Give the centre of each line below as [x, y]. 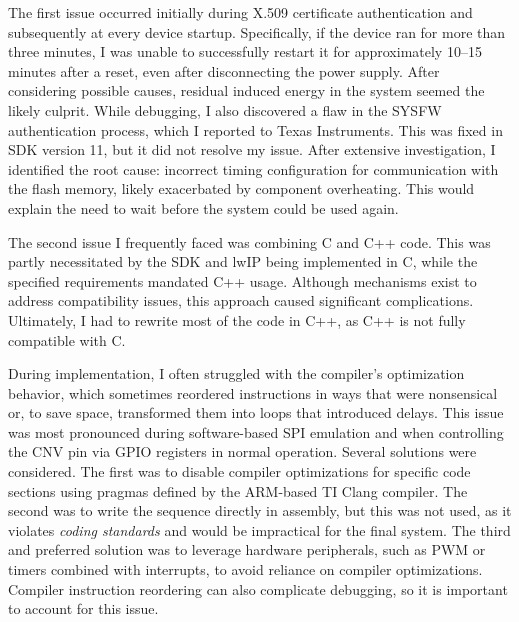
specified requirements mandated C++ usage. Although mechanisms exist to [242, 280]
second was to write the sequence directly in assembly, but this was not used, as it [260, 510]
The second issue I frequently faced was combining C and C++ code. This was [249, 241]
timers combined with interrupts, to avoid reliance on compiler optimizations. [245, 569]
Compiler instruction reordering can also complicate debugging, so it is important [258, 588]
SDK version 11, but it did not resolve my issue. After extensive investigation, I [252, 149]
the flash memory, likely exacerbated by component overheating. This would [241, 188]
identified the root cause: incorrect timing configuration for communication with [253, 168]
